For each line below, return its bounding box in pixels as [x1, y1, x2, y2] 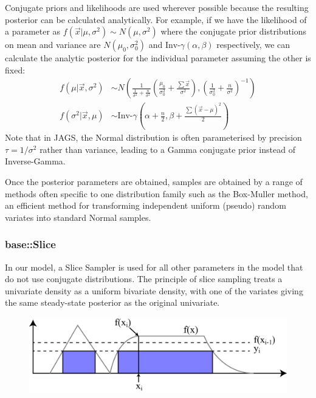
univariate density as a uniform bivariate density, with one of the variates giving [5, 284, 303, 297]
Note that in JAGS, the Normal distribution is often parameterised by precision [5, 131, 302, 144]
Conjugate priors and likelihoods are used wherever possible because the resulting [5, 1, 309, 13]
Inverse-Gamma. [5, 155, 66, 167]
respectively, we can [216, 38, 290, 51]
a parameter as [5, 25, 61, 38]
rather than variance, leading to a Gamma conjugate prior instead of [39, 143, 295, 155]
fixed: [5, 63, 26, 76]
